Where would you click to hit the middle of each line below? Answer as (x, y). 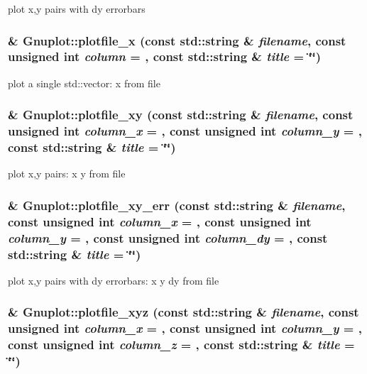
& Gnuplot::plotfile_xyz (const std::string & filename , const (183, 312)
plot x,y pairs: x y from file (67, 174)
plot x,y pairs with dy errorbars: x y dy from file (114, 280)
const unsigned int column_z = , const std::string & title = (181, 345)
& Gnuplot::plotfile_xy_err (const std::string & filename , (177, 205)
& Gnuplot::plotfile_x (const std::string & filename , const (177, 40)
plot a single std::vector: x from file (84, 83)
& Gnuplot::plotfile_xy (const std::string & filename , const (181, 115)
